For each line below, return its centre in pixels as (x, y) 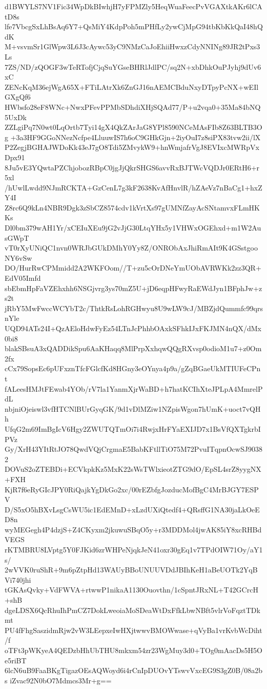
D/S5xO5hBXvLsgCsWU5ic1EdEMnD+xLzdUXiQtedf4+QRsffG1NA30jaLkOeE (132, 509)
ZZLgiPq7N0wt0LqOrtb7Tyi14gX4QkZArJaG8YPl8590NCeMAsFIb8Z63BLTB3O (133, 127)
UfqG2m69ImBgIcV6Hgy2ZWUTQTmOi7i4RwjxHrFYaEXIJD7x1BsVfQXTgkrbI (133, 428)
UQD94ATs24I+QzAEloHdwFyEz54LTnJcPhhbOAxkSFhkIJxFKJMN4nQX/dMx (133, 328)
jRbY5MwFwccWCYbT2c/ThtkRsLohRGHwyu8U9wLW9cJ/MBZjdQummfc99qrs (134, 308)
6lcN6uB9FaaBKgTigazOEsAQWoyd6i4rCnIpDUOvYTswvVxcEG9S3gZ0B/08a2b (133, 670)
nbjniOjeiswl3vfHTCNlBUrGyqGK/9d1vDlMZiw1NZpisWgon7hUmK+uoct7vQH (133, 408)
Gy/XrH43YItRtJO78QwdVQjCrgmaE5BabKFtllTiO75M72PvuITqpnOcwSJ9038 (133, 449)
